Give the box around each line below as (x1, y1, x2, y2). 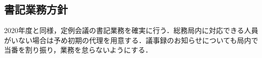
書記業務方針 (4, 1, 68, 17)
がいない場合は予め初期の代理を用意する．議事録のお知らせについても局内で (4, 34, 258, 45)
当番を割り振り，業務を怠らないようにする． (4, 44, 152, 55)
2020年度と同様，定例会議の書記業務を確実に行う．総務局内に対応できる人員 (4, 25, 258, 35)
